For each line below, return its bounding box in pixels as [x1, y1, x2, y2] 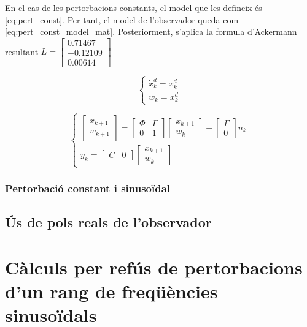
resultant [5, 45, 39, 58]
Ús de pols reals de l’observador [5, 212, 212, 231]
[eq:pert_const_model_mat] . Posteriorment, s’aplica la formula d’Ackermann [5, 25, 297, 38]
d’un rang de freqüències [5, 279, 218, 304]
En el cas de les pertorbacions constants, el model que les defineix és [5, 1, 262, 13]
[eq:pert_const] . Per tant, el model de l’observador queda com [5, 13, 239, 26]
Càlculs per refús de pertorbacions [5, 254, 303, 279]
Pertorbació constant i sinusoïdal [5, 181, 171, 196]
